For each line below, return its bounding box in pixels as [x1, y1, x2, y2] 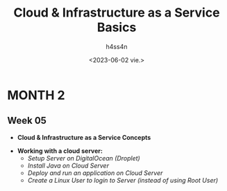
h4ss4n [106, 42, 128, 51]
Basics [96, 19, 137, 35]
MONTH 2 [7, 87, 65, 103]
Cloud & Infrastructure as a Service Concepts [17, 133, 151, 141]
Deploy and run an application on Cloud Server [27, 168, 163, 177]
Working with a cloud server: [17, 147, 103, 155]
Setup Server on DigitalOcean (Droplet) [27, 154, 140, 162]
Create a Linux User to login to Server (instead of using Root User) [27, 176, 219, 184]
